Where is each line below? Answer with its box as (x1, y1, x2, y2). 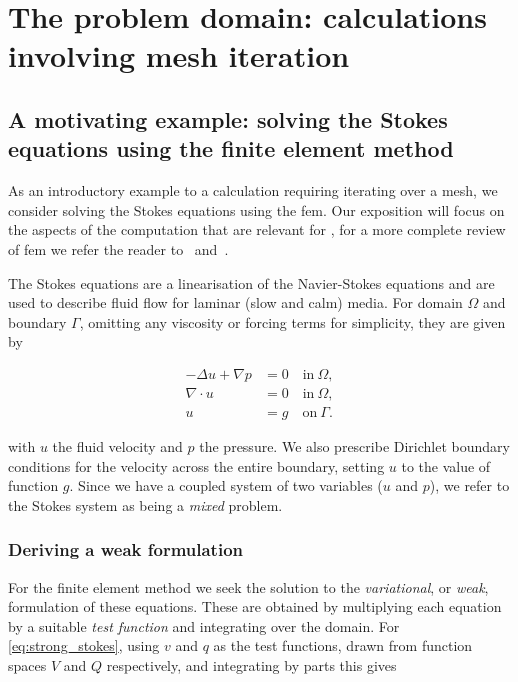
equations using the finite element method (8, 133, 454, 164)
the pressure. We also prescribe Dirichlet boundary (199, 436, 510, 456)
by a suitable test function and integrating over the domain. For (8, 615, 400, 636)
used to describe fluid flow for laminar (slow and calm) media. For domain (8, 292, 463, 313)
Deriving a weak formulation (8, 537, 244, 562)
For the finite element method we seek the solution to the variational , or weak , (8, 576, 489, 597)
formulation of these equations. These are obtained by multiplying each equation (8, 596, 502, 617)
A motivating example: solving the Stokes (8, 103, 448, 134)
